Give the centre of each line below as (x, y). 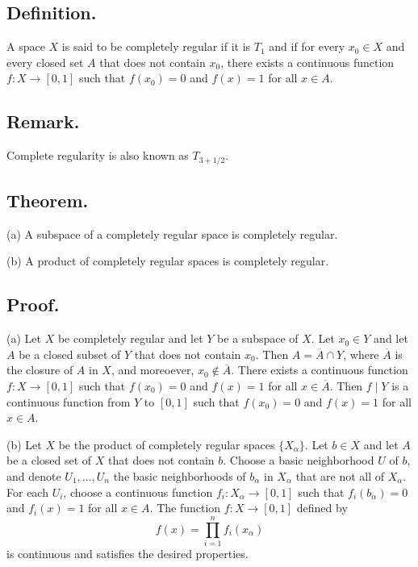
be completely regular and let (130, 338)
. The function (185, 508)
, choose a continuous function (138, 492)
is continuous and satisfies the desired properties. (127, 553)
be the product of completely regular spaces (167, 444)
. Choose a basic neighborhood (299, 460)
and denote (34, 475)
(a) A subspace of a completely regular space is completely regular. (172, 233)
